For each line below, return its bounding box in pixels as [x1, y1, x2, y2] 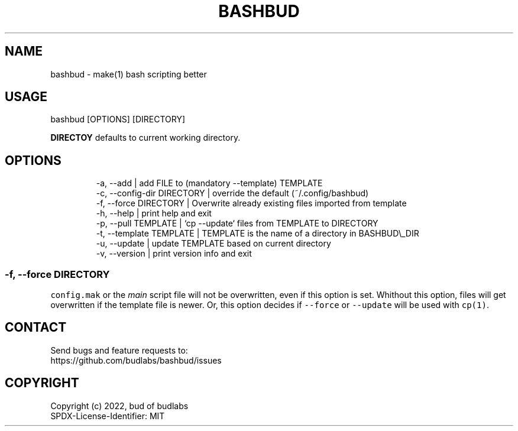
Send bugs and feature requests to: [50, 345, 188, 355]
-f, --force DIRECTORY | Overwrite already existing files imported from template [96, 198, 407, 209]
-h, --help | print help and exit [96, 208, 212, 219]
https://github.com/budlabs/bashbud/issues [50, 355, 222, 365]
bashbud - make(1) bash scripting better [50, 69, 207, 79]
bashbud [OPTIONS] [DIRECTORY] [50, 114, 186, 125]
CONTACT [5, 320, 67, 335]
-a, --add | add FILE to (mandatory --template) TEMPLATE [96, 178, 323, 189]
